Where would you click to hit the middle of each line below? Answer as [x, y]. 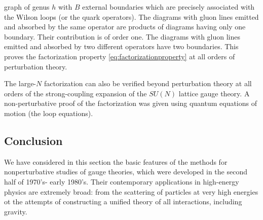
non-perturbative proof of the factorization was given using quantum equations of [130, 103]
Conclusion [33, 140]
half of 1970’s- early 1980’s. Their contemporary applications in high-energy [122, 181]
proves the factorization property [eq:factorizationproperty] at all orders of [120, 56]
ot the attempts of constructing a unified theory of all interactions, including [123, 201]
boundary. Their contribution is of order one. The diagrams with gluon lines [122, 36]
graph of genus [27, 7]
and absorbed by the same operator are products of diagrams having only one [125, 27]
